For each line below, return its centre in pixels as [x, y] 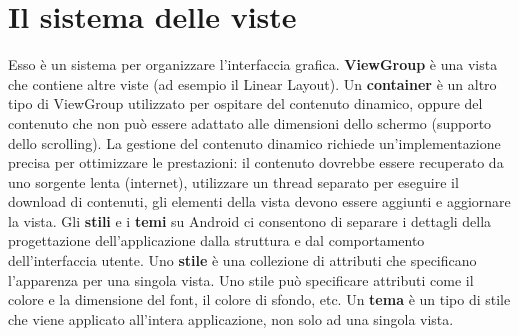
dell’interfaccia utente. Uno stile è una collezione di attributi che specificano [242, 260]
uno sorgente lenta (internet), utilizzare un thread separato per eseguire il [233, 181]
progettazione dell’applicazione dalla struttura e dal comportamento [216, 240]
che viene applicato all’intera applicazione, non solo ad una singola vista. [231, 318]
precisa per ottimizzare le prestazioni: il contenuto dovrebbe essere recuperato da [256, 162]
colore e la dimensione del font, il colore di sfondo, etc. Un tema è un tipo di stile [259, 299]
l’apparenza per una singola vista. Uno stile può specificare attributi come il [241, 279]
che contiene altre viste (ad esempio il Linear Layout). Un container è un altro [252, 83]
